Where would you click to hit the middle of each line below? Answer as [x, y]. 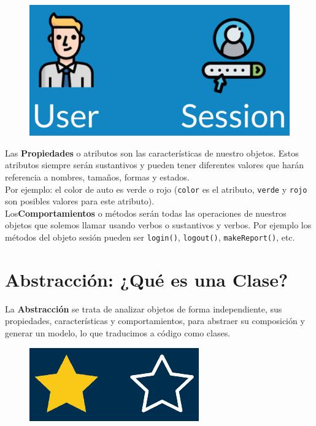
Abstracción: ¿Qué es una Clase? [147, 279]
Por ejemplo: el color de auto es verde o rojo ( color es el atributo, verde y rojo [156, 189]
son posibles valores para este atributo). [80, 201]
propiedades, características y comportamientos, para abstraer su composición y [155, 321]
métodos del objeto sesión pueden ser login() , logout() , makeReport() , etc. [150, 237]
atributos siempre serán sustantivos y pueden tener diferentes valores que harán [154, 165]
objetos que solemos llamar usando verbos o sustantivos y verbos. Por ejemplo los [158, 225]
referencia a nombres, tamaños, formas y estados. [97, 176]
